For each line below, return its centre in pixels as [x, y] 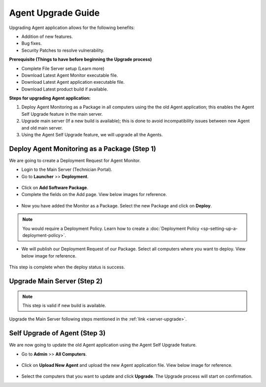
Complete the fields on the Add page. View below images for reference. [94, 194]
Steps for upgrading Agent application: [50, 98]
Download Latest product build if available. [65, 89]
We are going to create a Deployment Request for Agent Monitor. [75, 161]
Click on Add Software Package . [55, 188]
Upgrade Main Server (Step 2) [56, 281]
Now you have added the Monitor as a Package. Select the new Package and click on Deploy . [116, 206]
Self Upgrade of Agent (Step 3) [57, 333]
